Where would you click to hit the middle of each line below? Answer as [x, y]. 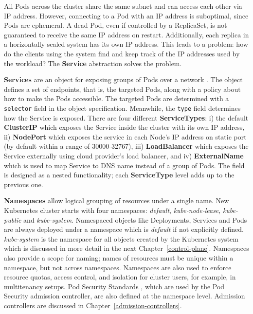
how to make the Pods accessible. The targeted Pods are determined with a [117, 98]
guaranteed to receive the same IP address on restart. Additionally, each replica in [126, 34]
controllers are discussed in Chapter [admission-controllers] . [93, 305]
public [13, 219]
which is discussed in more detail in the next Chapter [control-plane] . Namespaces [126, 248]
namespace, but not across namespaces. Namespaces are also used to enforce [118, 267]
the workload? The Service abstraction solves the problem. [93, 63]
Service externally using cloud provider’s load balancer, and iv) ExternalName [124, 155]
